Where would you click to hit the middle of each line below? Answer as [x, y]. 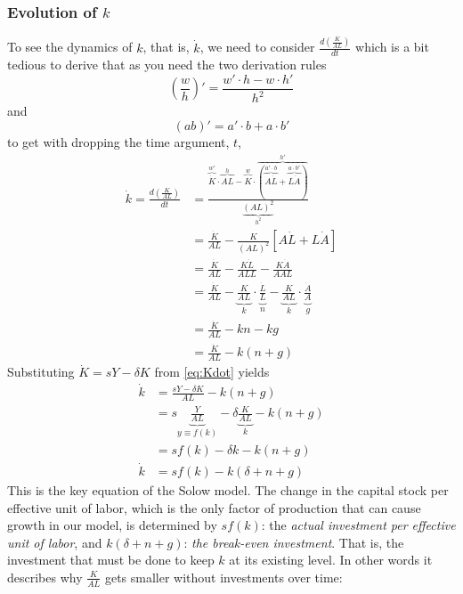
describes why [45, 577]
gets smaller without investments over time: [223, 577]
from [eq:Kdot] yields [212, 372]
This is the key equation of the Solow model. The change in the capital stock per [228, 489]
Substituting [41, 372]
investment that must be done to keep [111, 560]
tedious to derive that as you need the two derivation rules [167, 65]
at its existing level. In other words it [331, 560]
